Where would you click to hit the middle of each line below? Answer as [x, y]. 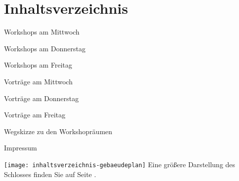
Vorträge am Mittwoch [38, 81]
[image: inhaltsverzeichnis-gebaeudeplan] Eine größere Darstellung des [120, 164]
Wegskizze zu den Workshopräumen [58, 131]
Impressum [21, 148]
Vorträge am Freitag [35, 115]
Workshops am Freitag [38, 65]
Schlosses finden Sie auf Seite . [50, 174]
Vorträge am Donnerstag [41, 98]
